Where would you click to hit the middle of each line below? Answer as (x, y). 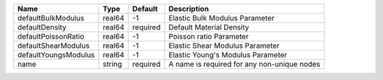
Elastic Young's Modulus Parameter (228, 55)
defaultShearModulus (54, 46)
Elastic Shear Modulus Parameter (224, 46)
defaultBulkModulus (51, 18)
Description (189, 9)
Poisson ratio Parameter (209, 36)
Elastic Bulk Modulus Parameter (221, 18)
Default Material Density (209, 27)
